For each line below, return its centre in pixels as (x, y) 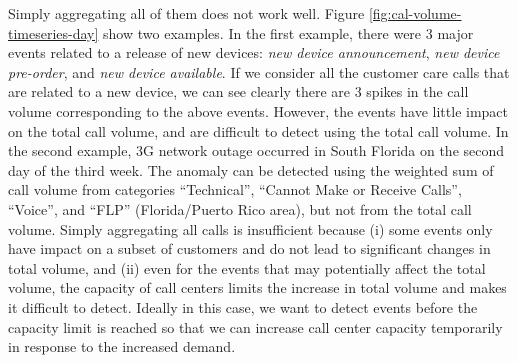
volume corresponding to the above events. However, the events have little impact (258, 110)
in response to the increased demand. (122, 346)
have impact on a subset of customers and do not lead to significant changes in (249, 248)
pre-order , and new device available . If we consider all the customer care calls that (259, 71)
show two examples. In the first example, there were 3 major (288, 32)
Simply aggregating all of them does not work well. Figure (186, 13)
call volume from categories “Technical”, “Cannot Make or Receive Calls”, (235, 189)
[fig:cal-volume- (415, 13)
